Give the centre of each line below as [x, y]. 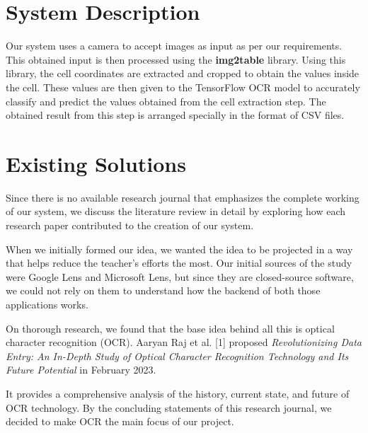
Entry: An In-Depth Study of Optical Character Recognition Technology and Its [177, 356]
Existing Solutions [96, 163]
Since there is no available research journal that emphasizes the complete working [183, 197]
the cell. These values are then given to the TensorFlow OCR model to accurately [183, 87]
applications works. [47, 304]
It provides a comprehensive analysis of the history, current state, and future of [178, 393]
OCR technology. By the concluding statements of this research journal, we [169, 407]
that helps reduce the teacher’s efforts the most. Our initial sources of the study [179, 263]
